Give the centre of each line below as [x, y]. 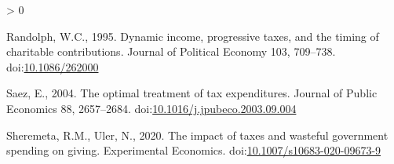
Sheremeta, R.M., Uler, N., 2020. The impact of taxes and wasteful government [197, 135]
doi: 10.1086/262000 [53, 66]
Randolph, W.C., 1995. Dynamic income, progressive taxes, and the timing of [193, 36]
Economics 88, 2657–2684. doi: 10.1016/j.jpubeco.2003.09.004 [151, 108]
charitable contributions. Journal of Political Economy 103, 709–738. [171, 51]
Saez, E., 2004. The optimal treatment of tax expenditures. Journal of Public [192, 93]
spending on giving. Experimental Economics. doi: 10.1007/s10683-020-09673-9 [194, 150]
